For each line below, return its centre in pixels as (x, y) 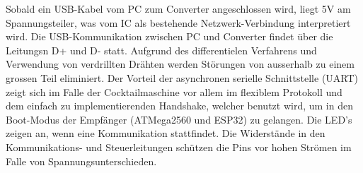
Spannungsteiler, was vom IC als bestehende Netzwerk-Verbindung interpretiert (178, 22)
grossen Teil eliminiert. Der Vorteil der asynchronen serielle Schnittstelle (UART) (182, 77)
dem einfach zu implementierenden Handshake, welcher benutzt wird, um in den (179, 106)
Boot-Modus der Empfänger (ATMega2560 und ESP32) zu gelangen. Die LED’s (179, 119)
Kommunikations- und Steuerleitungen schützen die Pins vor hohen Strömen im (179, 147)
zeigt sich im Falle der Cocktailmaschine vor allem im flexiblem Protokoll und (174, 91)
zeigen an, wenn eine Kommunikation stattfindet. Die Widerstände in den (166, 133)
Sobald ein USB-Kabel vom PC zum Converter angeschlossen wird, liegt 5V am (178, 8)
